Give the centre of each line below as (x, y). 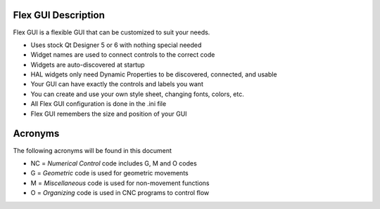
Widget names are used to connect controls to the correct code (123, 55)
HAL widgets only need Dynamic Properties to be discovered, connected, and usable (154, 74)
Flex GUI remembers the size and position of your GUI (109, 114)
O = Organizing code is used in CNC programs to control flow (120, 193)
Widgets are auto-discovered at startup (88, 65)
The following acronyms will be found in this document (93, 150)
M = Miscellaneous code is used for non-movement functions (120, 183)
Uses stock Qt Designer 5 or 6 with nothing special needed (116, 45)
